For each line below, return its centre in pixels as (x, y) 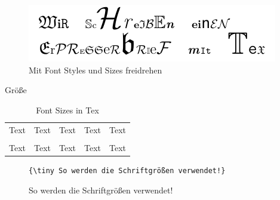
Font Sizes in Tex (67, 110)
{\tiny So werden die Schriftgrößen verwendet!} (127, 170)
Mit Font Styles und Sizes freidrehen (96, 70)
